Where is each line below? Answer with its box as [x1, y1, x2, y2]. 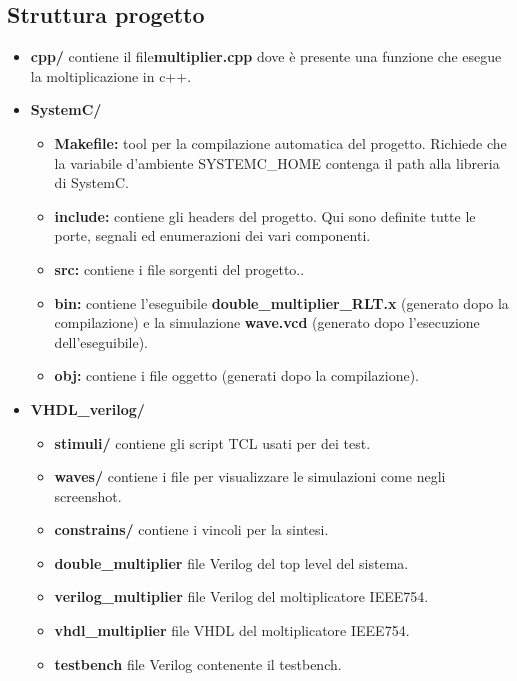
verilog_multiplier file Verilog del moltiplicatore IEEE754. [54, 586, 429, 607]
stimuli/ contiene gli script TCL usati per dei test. [54, 432, 371, 453]
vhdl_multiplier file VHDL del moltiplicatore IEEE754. [54, 620, 410, 641]
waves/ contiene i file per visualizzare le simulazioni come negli [54, 466, 446, 487]
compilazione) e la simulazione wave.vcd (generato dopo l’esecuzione [54, 312, 480, 333]
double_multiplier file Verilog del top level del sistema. [54, 552, 409, 573]
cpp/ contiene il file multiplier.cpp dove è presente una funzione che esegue [30, 46, 502, 67]
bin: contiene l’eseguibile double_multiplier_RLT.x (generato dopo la [54, 292, 509, 313]
